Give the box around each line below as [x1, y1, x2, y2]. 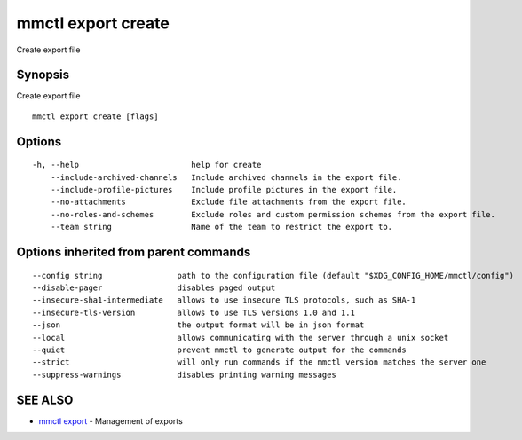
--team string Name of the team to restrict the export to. [50, 222, 393, 232]
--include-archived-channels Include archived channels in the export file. [50, 172, 402, 182]
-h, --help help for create [32, 160, 262, 170]
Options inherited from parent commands [16, 245, 251, 260]
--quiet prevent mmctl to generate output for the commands [32, 344, 407, 355]
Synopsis [16, 67, 70, 82]
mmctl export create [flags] [32, 111, 159, 122]
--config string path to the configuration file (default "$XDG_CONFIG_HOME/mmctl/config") [32, 271, 515, 280]
